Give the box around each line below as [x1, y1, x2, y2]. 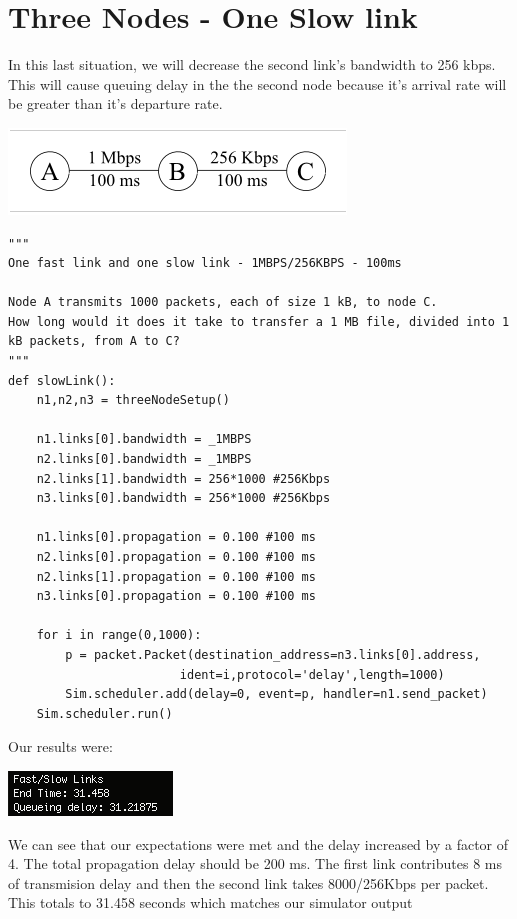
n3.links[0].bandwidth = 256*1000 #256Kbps [36, 491, 331, 506]
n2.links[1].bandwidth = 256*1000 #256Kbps [36, 471, 331, 486]
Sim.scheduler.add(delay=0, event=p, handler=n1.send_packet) [65, 687, 488, 702]
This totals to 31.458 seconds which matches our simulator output [8, 892, 413, 913]
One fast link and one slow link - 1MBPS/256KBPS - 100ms [8, 256, 402, 271]
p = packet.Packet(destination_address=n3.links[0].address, [65, 647, 481, 662]
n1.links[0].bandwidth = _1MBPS [36, 432, 252, 447]
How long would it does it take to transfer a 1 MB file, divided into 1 [8, 314, 510, 329]
